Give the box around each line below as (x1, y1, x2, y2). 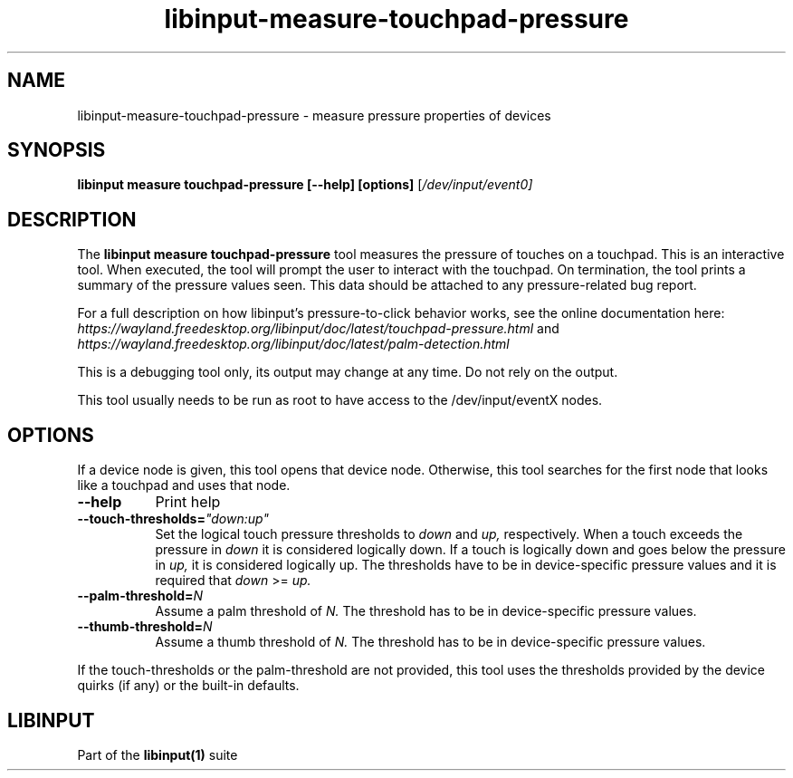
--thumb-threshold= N (77, 619, 213, 635)
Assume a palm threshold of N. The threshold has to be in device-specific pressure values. (155, 603, 697, 620)
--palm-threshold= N (77, 588, 204, 604)
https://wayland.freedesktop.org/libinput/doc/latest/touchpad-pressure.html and (77, 321, 559, 337)
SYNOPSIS (7, 139, 106, 162)
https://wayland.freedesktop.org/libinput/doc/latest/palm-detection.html (77, 336, 510, 352)
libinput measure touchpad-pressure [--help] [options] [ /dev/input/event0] (77, 177, 533, 193)
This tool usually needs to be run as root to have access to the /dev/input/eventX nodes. (77, 392, 603, 408)
